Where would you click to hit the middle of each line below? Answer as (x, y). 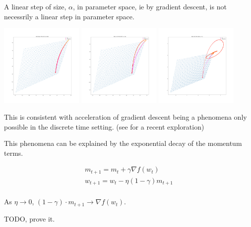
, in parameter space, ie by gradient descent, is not (150, 6)
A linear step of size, (35, 6)
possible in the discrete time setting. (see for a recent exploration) (104, 126)
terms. (14, 153)
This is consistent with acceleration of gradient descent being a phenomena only (125, 116)
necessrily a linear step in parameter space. (69, 16)
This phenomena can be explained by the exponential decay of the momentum (123, 143)
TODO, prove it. (30, 218)
